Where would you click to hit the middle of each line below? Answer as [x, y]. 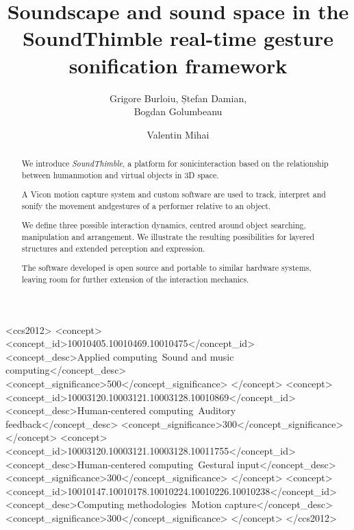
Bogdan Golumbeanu [178, 111]
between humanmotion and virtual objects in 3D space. [120, 174]
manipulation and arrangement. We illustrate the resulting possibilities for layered [168, 237]
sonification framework [178, 65]
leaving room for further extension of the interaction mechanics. [135, 279]
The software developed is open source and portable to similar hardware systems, [166, 268]
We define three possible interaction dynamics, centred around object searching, [164, 225]
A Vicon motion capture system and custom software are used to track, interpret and [174, 194]
